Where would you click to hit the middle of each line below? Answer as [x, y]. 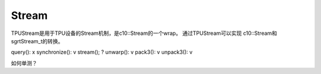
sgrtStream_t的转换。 [37, 41]
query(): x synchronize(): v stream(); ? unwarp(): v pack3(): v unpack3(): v [102, 52]
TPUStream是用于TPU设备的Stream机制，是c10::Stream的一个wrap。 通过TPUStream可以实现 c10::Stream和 [144, 33]
